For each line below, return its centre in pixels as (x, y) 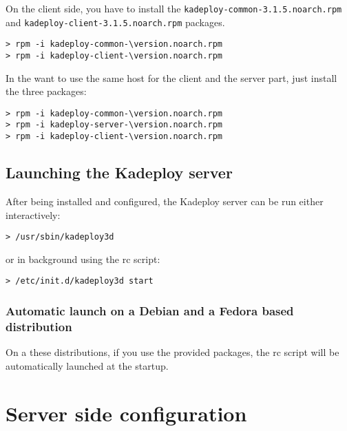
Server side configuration (126, 413)
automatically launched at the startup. (87, 365)
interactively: (33, 214)
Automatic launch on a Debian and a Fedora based (150, 311)
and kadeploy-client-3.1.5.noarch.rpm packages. (115, 22)
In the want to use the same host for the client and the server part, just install (171, 77)
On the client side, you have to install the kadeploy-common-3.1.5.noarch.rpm (174, 8)
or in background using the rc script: (83, 259)
